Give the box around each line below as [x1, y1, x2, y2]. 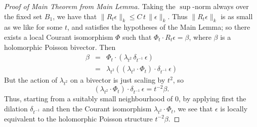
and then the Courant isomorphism [42, 103, 152, 114]
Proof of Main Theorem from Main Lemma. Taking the [4, 1, 176, 11]
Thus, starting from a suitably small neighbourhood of [4, 93, 173, 104]
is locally [220, 103, 248, 114]
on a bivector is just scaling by [70, 75, 165, 85]
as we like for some [4, 22, 63, 32]
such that [122, 31, 152, 42]
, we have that [53, 11, 97, 21]
